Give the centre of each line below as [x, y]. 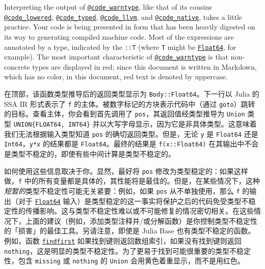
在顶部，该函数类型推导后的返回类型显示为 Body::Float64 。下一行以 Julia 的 [132, 94]
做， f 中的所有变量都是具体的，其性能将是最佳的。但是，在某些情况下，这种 [132, 181]
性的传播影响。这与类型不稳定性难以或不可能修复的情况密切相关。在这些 [132, 211]
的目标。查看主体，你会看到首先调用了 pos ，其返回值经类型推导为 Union [125, 114]
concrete [17, 66]
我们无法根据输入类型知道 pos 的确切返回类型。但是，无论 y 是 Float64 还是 [131, 133]
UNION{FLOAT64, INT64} [52, 124]
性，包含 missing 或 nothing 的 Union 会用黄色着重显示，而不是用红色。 [125, 261]
